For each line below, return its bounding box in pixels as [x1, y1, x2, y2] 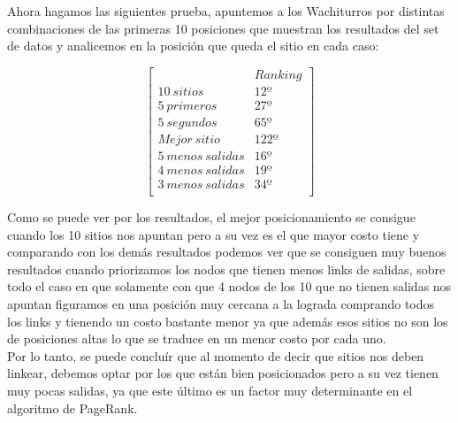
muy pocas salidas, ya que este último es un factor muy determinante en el [7, 381, 413, 399]
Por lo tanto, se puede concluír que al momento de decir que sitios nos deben [7, 346, 424, 365]
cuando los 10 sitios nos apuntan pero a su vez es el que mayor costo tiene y [7, 225, 420, 243]
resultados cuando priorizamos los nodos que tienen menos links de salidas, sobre [7, 259, 446, 278]
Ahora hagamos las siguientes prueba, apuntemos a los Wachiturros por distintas [7, 2, 445, 19]
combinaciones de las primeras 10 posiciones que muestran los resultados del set [7, 19, 439, 37]
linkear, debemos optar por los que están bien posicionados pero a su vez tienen [7, 364, 439, 382]
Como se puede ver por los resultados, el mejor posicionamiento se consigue [7, 208, 416, 227]
